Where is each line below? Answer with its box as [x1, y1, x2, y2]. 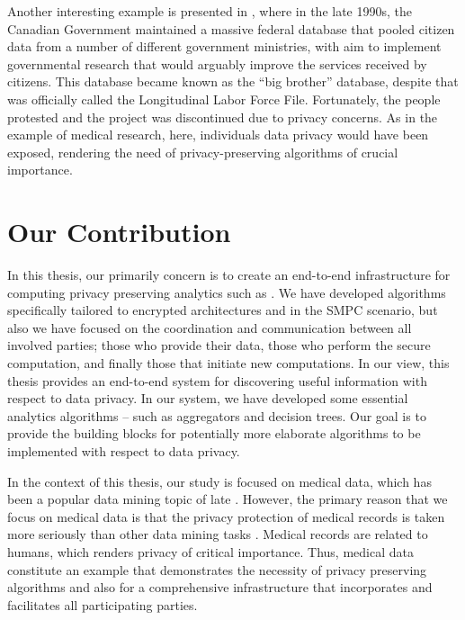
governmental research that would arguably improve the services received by [7, 54, 427, 73]
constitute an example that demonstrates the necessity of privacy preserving [7, 560, 427, 579]
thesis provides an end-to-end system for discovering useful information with [7, 371, 427, 390]
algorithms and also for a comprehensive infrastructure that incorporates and [7, 578, 433, 597]
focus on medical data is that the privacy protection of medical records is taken [7, 507, 445, 526]
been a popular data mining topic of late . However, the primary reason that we [7, 490, 448, 508]
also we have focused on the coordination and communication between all [7, 318, 412, 337]
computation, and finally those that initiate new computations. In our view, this [7, 354, 450, 373]
